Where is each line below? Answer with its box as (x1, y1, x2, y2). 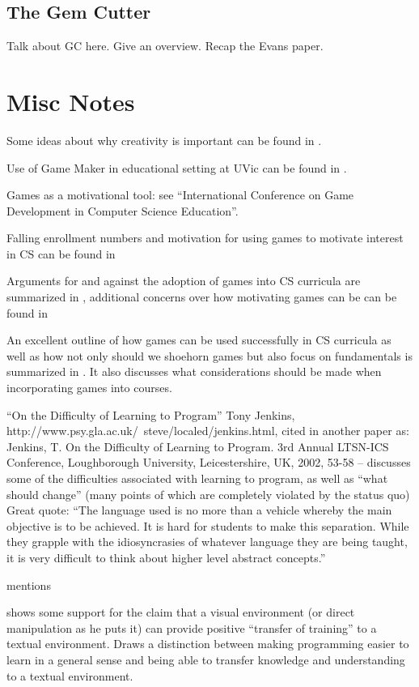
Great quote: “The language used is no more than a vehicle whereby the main (6, 501, 392, 518)
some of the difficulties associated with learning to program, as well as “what (6, 470, 388, 487)
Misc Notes (6, 84, 135, 117)
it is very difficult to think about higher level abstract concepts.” (6, 548, 326, 565)
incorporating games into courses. (6, 379, 172, 396)
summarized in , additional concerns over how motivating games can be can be (6, 288, 397, 305)
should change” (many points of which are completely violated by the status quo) (6, 485, 410, 502)
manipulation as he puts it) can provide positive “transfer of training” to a (6, 619, 377, 636)
